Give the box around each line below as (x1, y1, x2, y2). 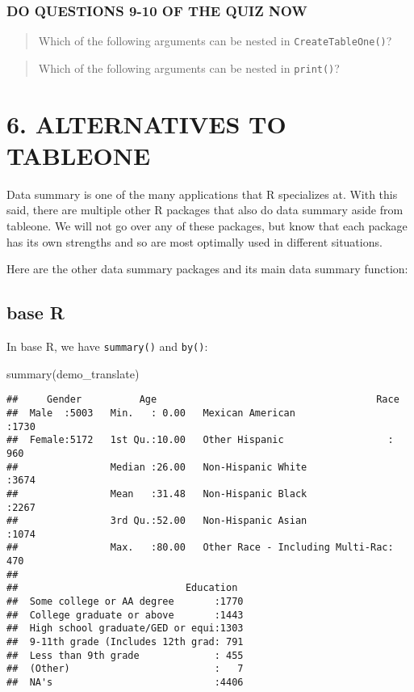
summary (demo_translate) (6, 365, 140, 382)
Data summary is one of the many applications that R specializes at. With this (6, 185, 398, 202)
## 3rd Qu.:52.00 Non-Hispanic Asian (6, 515, 307, 527)
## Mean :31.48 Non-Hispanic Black (6, 487, 307, 500)
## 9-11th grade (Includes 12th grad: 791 (6, 636, 244, 648)
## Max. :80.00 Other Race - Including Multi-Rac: (6, 542, 394, 554)
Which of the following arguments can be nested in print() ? (38, 59, 340, 76)
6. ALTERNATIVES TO (6, 107, 286, 140)
